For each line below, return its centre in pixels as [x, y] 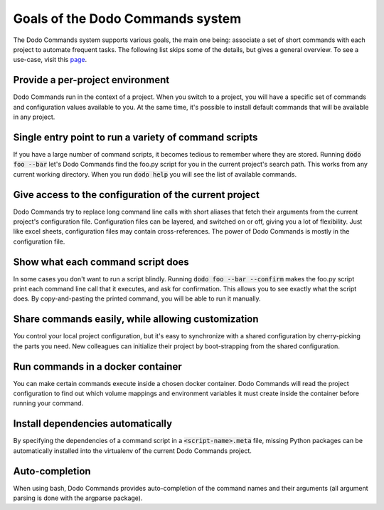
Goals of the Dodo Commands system [127, 19]
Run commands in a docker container [97, 366]
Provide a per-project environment [91, 80]
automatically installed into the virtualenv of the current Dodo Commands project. [133, 451]
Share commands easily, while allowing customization [136, 319]
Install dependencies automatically [93, 424]
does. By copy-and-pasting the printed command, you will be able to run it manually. [137, 298]
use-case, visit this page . [50, 60]
